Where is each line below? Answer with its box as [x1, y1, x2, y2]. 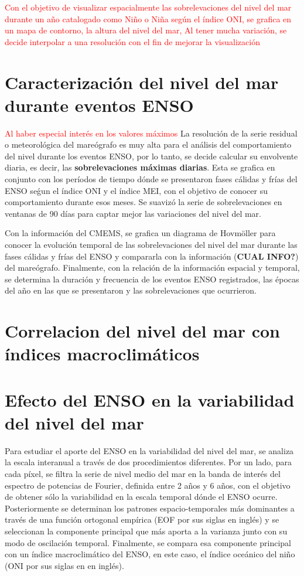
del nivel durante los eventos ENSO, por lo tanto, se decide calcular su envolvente [5, 149, 298, 162]
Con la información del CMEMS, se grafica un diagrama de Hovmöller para [5, 227, 276, 239]
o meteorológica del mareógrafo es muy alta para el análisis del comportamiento [5, 138, 292, 151]
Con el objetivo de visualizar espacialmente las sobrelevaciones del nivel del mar [5, 1, 292, 13]
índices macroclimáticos [5, 342, 200, 366]
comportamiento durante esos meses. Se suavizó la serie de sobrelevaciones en [5, 196, 282, 208]
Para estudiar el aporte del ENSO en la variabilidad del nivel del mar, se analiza [5, 444, 294, 456]
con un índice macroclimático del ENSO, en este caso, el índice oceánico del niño [5, 548, 295, 560]
